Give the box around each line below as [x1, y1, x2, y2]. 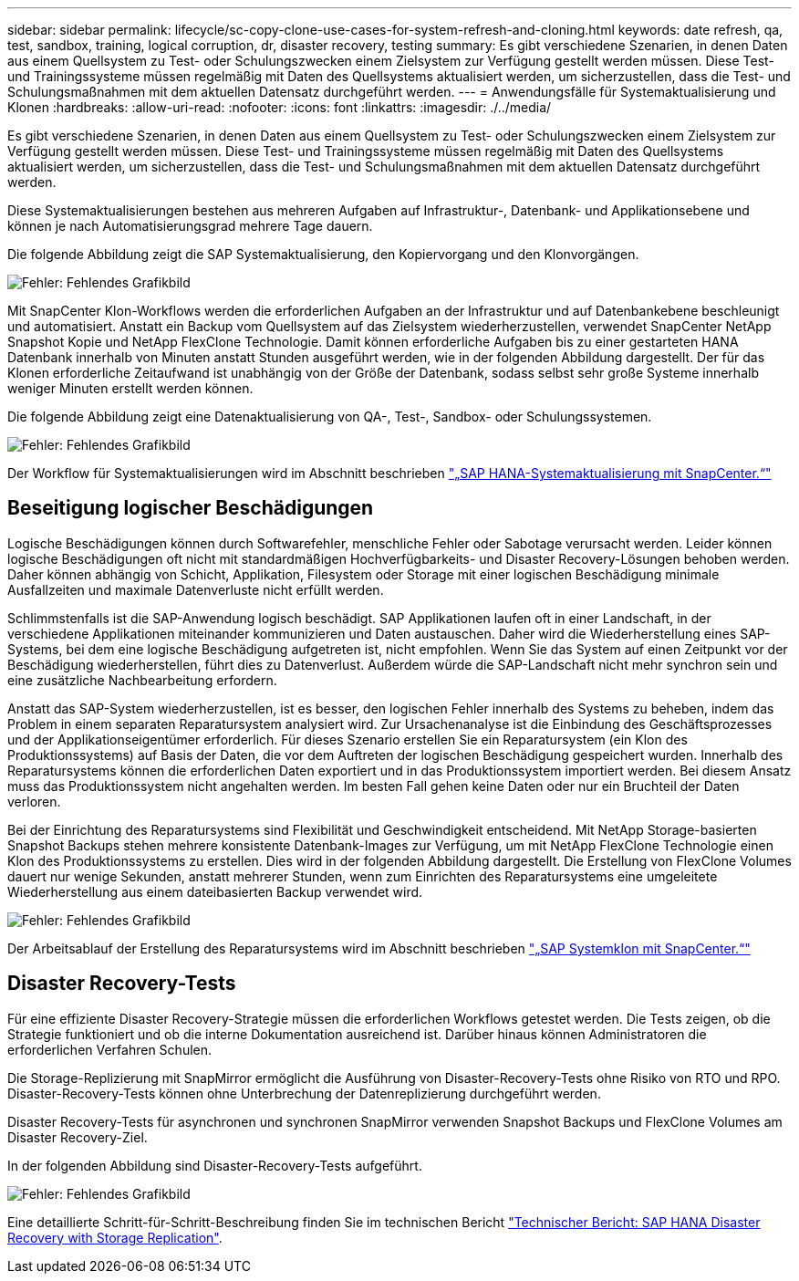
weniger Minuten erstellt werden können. [7, 380, 254, 396]
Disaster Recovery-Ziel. [7, 1129, 148, 1145]
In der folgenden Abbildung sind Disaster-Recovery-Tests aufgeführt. [7, 1157, 422, 1173]
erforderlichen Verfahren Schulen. [7, 1041, 213, 1057]
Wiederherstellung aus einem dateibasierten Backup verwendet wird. [7, 883, 423, 900]
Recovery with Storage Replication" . [7, 1229, 223, 1245]
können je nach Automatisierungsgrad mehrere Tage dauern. [7, 218, 373, 234]
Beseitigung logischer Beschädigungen [7, 496, 374, 520]
